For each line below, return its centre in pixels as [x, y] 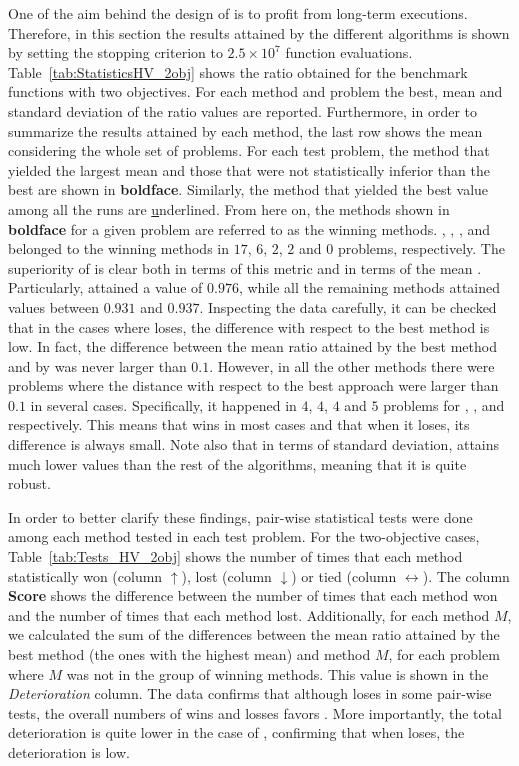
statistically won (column [85, 575]
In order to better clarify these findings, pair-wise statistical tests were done [240, 516]
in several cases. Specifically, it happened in [163, 404]
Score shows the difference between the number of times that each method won [253, 595]
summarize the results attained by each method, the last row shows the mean [245, 130]
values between [54, 306]
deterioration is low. [69, 751]
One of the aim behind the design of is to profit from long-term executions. [238, 13]
